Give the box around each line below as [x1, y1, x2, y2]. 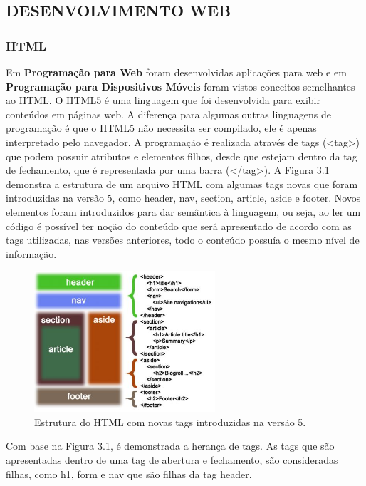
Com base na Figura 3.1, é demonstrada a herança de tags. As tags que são [6, 438, 335, 453]
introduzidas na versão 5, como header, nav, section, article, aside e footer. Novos [6, 190, 361, 205]
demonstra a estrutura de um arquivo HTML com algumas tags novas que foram [6, 176, 358, 191]
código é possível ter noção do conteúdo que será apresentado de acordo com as [6, 218, 352, 233]
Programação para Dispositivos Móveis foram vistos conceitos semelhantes [6, 78, 355, 93]
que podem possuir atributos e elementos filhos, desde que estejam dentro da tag [6, 148, 357, 163]
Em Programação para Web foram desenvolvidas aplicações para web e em [6, 65, 347, 79]
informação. [6, 246, 57, 261]
